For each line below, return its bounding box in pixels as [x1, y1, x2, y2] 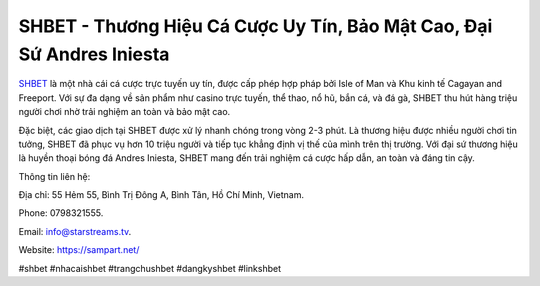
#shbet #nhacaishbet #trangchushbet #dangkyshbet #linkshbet [18, 262, 282, 274]
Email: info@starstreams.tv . [18, 225, 132, 237]
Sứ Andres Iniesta [18, 43, 170, 65]
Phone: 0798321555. [18, 207, 104, 219]
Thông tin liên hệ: [18, 170, 91, 182]
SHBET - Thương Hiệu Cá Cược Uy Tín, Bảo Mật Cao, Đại [18, 15, 493, 37]
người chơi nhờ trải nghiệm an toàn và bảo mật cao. [18, 106, 231, 118]
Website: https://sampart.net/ [18, 244, 140, 256]
